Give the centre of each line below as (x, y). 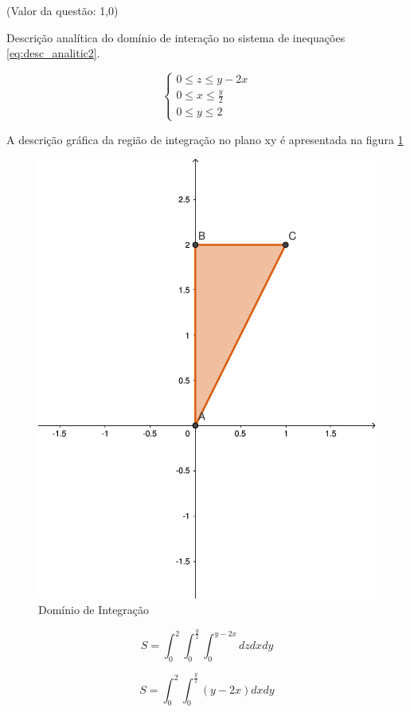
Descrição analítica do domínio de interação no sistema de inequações (176, 37)
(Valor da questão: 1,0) (62, 10)
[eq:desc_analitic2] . (53, 53)
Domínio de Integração (94, 610)
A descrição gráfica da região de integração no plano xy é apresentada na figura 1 (205, 139)
